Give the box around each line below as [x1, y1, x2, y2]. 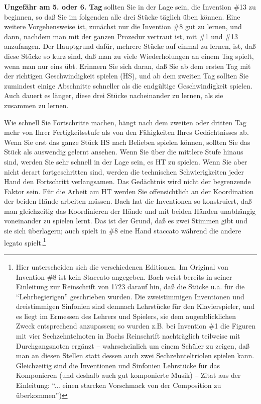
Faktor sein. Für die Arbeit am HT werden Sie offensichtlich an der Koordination [4, 186, 254, 196]
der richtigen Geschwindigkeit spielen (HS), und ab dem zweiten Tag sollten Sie [4, 70, 248, 81]
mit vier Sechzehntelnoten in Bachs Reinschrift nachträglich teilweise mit [16, 331, 240, 341]
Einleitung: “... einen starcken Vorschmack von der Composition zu [16, 380, 221, 390]
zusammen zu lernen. [4, 100, 69, 110]
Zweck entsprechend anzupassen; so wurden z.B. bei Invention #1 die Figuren [16, 320, 255, 331]
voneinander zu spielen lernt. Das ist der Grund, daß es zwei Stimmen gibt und [4, 215, 247, 226]
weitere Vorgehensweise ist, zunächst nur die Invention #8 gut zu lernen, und [4, 21, 242, 32]
